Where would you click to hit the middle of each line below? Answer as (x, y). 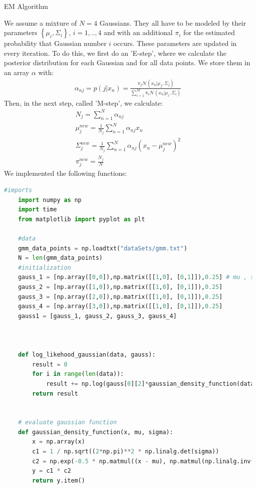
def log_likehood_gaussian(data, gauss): (87, 355)
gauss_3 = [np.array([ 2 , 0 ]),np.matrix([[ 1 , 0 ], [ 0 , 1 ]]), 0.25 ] (120, 297)
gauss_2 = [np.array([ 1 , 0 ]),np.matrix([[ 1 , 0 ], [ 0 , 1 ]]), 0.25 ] (120, 287)
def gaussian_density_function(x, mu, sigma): (96, 432)
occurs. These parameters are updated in (175, 43)
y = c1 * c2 (52, 471)
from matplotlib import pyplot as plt (81, 219)
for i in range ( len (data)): (78, 374)
